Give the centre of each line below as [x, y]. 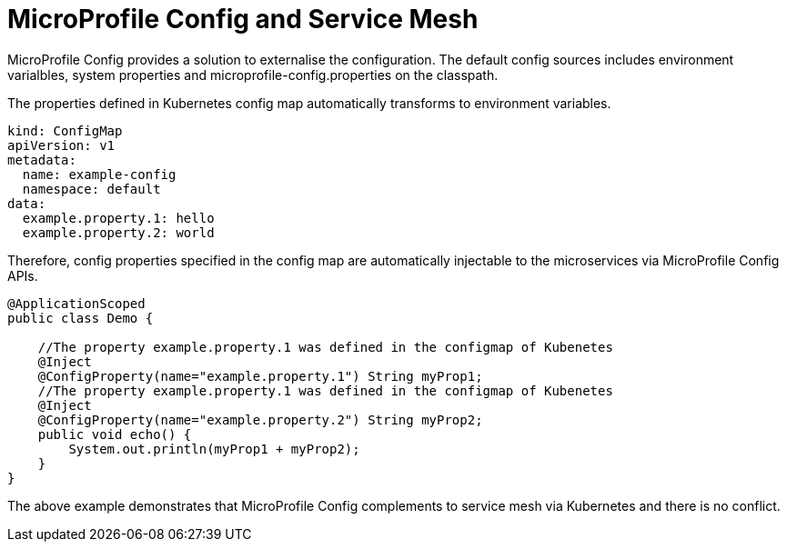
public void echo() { [115, 434]
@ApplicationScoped [76, 303]
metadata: [42, 160]
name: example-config [99, 174]
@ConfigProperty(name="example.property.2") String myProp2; [260, 419]
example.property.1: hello [118, 218]
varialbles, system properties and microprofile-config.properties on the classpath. [253, 75]
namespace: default [91, 189]
